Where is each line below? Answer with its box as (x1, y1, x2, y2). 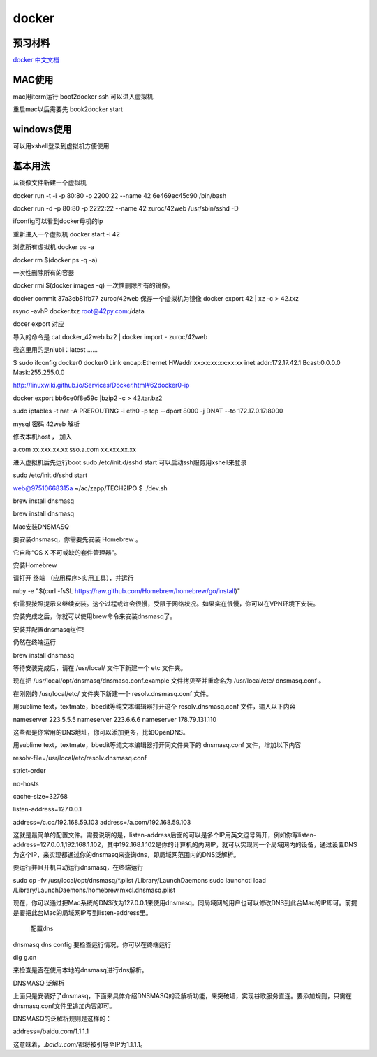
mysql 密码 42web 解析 (13, 420, 80, 428)
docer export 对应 (13, 320, 64, 328)
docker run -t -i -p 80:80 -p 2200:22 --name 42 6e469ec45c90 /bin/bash (13, 191, 227, 199)
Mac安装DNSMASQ (13, 522, 70, 531)
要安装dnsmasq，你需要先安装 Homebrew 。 (13, 535, 142, 544)
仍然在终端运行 (13, 638, 56, 646)
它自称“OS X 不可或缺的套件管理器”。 (13, 548, 121, 556)
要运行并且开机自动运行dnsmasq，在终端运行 (13, 863, 144, 872)
